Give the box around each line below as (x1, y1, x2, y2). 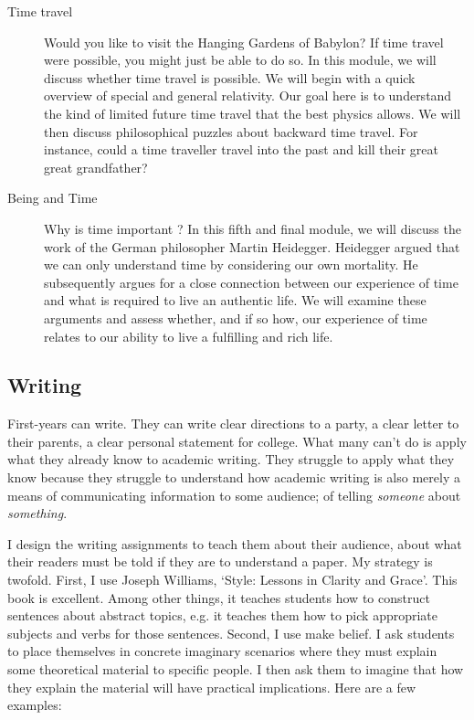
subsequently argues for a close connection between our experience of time (44, 272, 458, 291)
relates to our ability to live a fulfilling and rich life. (44, 326, 333, 345)
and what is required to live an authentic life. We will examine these (44, 291, 427, 310)
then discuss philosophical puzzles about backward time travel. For (44, 122, 418, 141)
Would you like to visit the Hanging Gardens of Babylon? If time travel (44, 32, 444, 51)
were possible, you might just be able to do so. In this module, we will (44, 50, 437, 69)
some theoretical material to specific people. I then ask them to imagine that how (7, 660, 464, 679)
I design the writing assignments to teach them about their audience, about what (7, 534, 462, 553)
